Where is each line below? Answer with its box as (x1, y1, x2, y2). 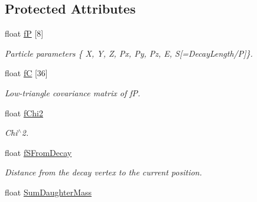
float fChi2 (5, 106, 43, 119)
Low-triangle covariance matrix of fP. (5, 86, 141, 99)
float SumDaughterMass (5, 185, 92, 198)
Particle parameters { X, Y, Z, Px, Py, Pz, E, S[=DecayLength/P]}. (5, 47, 253, 59)
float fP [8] (5, 27, 44, 40)
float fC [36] (5, 67, 48, 79)
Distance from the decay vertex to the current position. (5, 166, 202, 178)
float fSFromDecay (5, 146, 72, 158)
